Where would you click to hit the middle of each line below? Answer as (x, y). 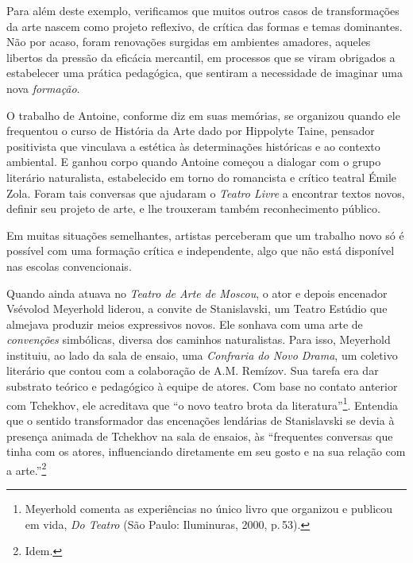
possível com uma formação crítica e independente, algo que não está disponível (201, 251)
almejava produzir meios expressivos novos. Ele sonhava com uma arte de (185, 324)
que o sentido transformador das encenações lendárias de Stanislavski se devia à (201, 420)
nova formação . (43, 88)
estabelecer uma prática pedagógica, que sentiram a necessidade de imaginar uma (205, 73)
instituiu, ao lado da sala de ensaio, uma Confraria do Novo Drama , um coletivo (202, 355)
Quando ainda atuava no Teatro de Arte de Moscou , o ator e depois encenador (197, 293)
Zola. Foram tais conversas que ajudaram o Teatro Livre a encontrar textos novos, (206, 193)
